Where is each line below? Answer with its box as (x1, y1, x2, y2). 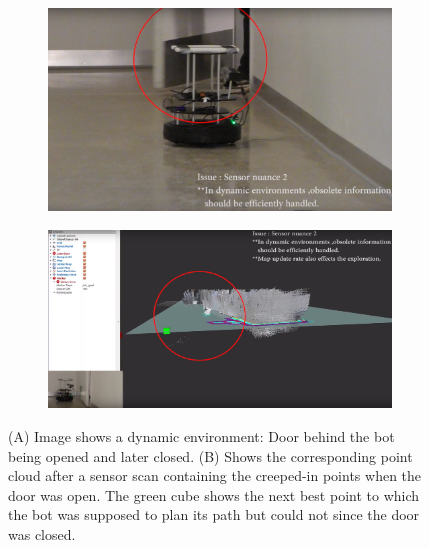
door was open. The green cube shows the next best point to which (8, 484, 420, 505)
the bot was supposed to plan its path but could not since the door (8, 504, 420, 525)
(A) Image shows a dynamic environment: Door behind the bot (8, 425, 395, 446)
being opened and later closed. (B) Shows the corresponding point (8, 445, 413, 466)
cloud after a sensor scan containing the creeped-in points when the (8, 465, 422, 486)
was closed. (8, 523, 76, 544)
